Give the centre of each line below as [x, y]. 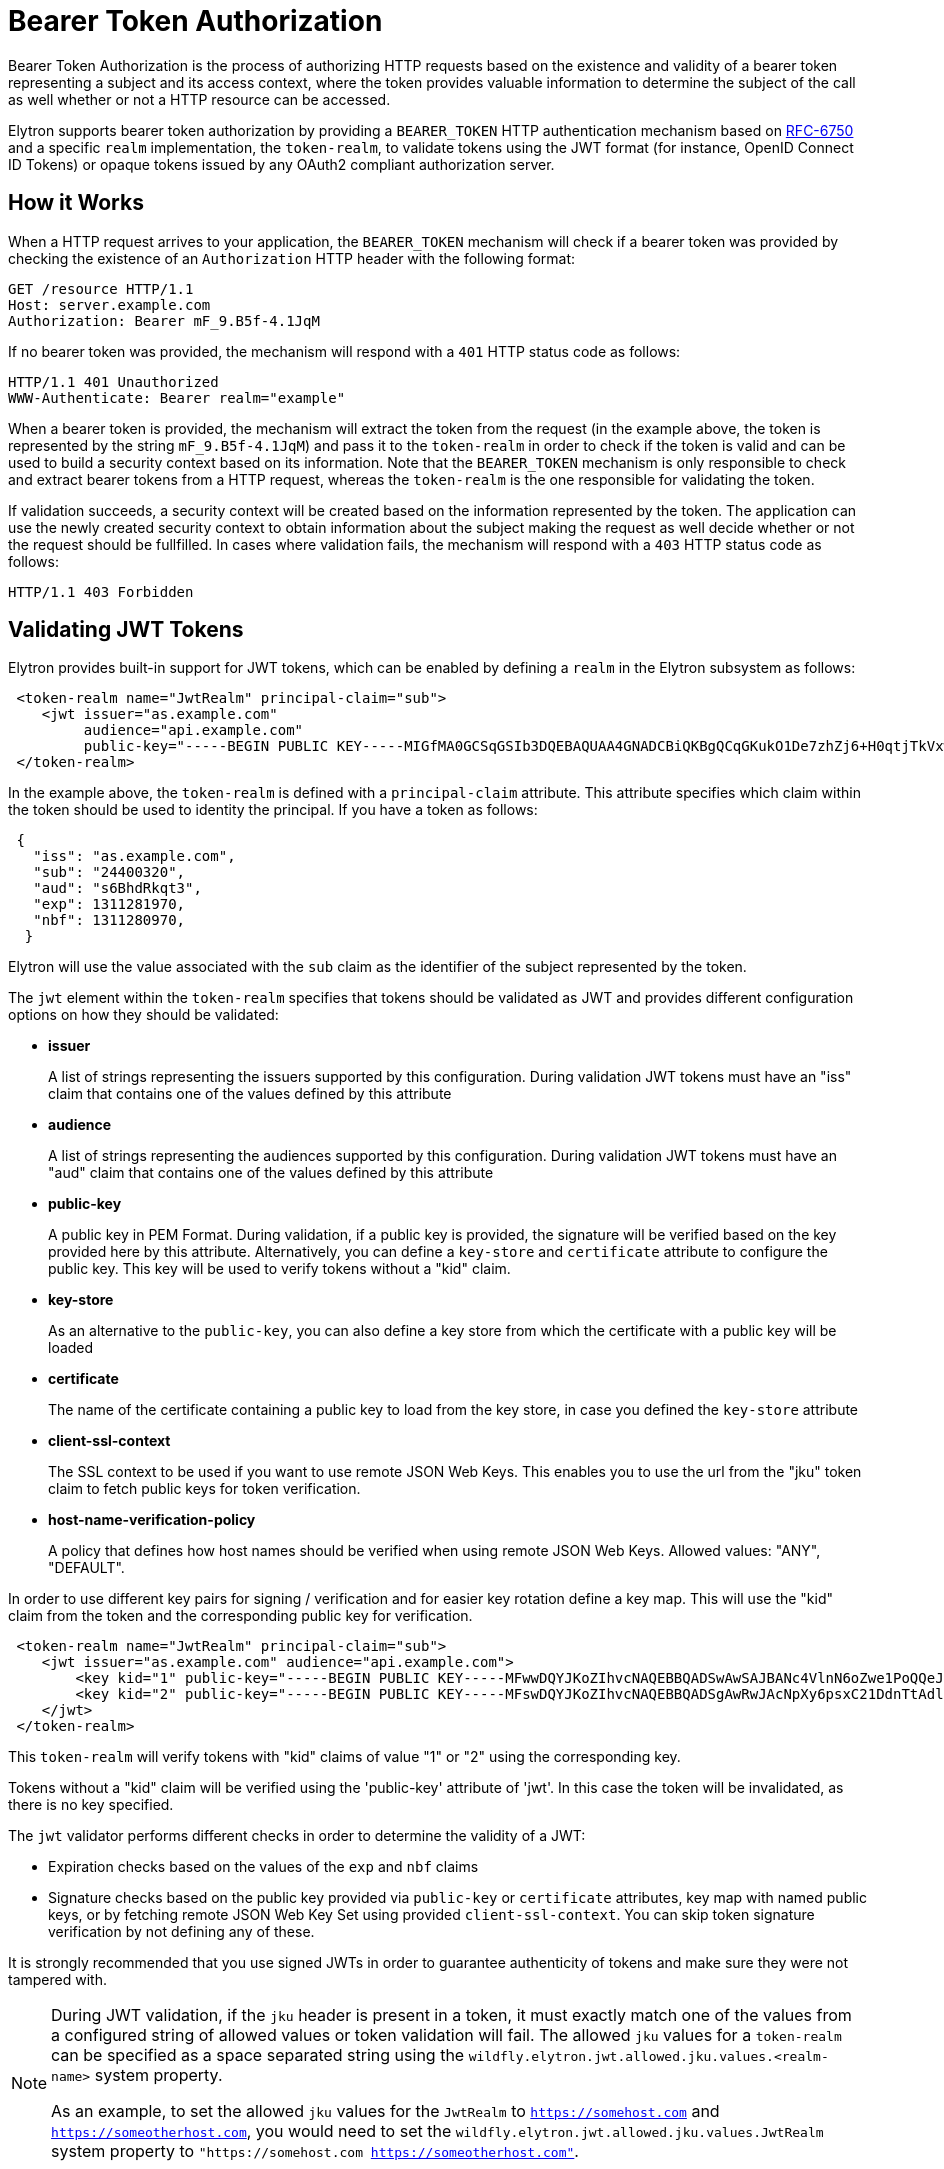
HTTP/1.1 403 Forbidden [101, 591]
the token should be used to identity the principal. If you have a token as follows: [273, 810]
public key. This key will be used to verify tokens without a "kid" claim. [279, 1269]
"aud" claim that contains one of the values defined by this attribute [271, 1173]
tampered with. [57, 1980]
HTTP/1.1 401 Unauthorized [113, 381]
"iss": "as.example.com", [134, 856]
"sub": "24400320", [109, 872]
